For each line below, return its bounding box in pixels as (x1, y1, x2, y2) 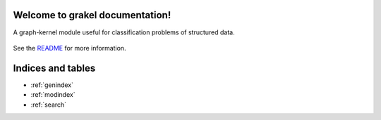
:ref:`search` (30, 100, 67, 109)
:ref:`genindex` (30, 81, 74, 89)
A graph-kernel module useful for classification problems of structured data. (13, 28, 236, 36)
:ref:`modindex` (30, 91, 75, 99)
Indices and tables (13, 62, 96, 74)
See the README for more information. (13, 44, 126, 52)
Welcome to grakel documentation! (13, 9, 171, 21)
